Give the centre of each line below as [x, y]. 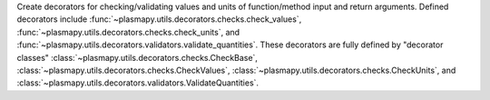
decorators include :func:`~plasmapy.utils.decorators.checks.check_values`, [159, 19]
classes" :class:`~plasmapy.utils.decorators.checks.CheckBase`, [137, 57]
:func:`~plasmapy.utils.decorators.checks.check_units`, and [128, 32]
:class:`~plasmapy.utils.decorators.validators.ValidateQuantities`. [137, 83]
